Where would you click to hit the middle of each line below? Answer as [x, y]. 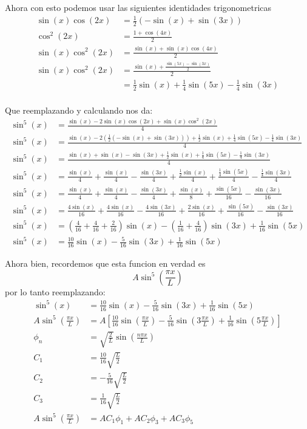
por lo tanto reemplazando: [55, 291]
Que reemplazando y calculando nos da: [79, 110]
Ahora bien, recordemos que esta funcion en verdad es [105, 263]
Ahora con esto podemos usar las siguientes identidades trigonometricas [138, 7]
